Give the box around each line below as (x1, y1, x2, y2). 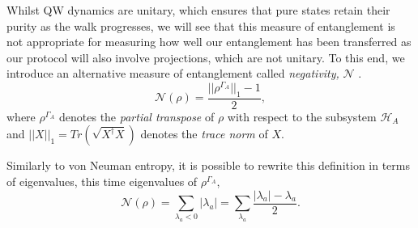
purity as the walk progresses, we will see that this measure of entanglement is (6, 17, 395, 34)
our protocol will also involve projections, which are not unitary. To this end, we (6, 49, 405, 65)
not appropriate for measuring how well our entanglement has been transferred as (6, 33, 412, 50)
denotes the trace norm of (140, 125, 268, 142)
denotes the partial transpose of (59, 108, 215, 125)
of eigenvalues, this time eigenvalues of (6, 173, 198, 190)
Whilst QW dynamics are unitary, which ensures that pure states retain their (6, 2, 390, 18)
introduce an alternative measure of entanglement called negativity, (6, 65, 339, 82)
